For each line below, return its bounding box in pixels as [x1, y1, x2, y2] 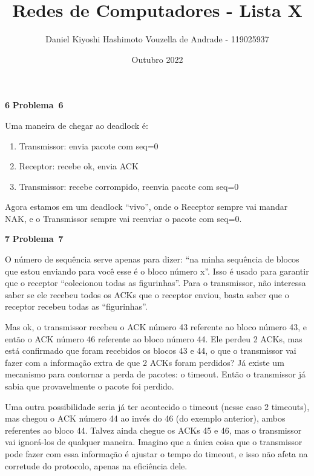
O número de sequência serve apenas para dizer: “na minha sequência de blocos [5, 253, 299, 266]
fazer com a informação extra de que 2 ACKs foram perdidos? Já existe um [5, 356, 284, 368]
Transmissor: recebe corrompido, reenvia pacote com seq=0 [19, 180, 239, 192]
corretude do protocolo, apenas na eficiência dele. [5, 459, 188, 472]
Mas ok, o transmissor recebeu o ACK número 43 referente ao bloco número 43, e [5, 321, 307, 333]
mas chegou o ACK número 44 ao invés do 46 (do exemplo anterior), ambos [5, 412, 286, 425]
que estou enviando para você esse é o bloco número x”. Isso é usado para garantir [5, 264, 309, 277]
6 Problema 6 [5, 99, 64, 111]
